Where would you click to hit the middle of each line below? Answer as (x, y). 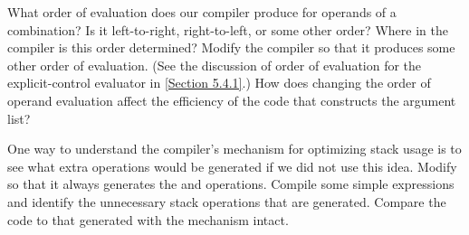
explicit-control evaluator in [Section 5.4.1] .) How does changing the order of (219, 83)
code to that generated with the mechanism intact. (148, 219)
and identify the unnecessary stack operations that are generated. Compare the (227, 201)
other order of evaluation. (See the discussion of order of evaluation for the (215, 65)
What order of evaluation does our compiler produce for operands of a (202, 12)
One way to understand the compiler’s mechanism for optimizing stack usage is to (234, 149)
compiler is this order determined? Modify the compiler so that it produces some (231, 47)
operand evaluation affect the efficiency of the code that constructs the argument (232, 100)
